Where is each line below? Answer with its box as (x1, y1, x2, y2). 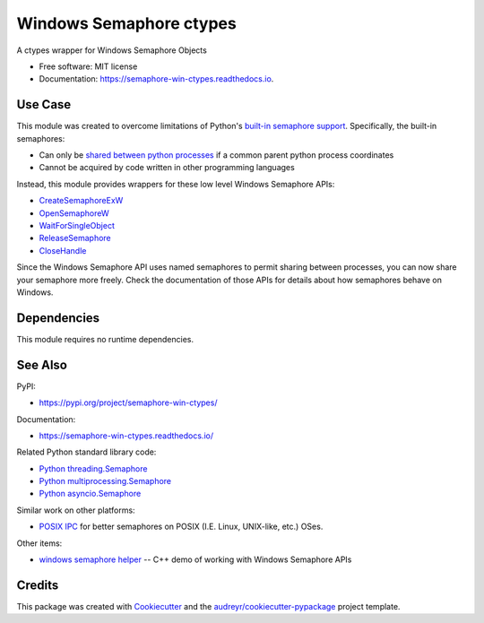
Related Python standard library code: (16, 446, 157, 457)
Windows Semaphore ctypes (16, 13, 237, 33)
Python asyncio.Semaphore (39, 489, 142, 499)
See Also (16, 357, 67, 372)
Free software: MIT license (39, 61, 138, 72)
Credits (16, 577, 59, 593)
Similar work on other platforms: (16, 505, 135, 515)
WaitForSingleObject (39, 220, 116, 230)
